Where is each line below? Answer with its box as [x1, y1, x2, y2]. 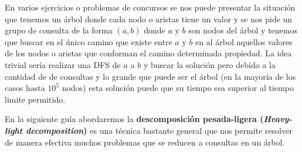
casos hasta [5, 82, 45, 94]
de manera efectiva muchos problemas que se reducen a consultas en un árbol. [5, 136, 285, 148]
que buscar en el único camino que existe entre [5, 35, 172, 48]
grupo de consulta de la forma [5, 24, 113, 36]
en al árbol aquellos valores [195, 35, 293, 48]
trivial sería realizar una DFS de [5, 58, 121, 70]
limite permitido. [5, 93, 66, 105]
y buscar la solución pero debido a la [143, 58, 276, 70]
